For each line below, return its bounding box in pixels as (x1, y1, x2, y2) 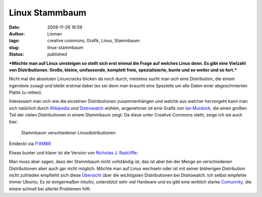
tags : (9, 38, 20, 44)
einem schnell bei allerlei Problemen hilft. (9, 186, 91, 192)
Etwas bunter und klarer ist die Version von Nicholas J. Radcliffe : (9, 149, 138, 155)
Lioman (47, 31, 63, 36)
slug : (9, 44, 19, 50)
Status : (9, 51, 24, 57)
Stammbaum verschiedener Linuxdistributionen (21, 130, 116, 136)
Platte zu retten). (9, 90, 43, 96)
